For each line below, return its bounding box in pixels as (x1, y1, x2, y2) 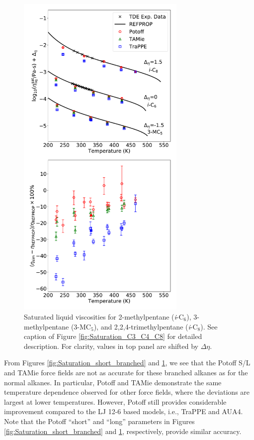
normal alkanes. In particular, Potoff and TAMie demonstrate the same (4, 377, 222, 387)
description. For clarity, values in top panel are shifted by (24, 340, 199, 351)
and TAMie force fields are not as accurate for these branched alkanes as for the (4, 367, 248, 377)
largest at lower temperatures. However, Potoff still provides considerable (4, 396, 227, 407)
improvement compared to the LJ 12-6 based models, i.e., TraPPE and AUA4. (4, 406, 243, 417)
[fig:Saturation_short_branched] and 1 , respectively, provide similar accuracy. (4, 426, 242, 436)
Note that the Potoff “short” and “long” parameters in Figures (4, 416, 195, 426)
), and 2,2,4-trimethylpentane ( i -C (93, 321, 198, 331)
